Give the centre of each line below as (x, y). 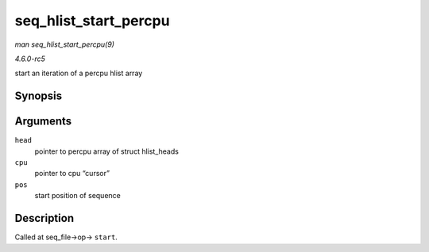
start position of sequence (77, 196)
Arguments (43, 122)
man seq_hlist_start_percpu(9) (65, 44)
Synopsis (39, 96)
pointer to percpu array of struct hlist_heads (106, 151)
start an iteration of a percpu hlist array (79, 73)
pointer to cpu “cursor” (72, 174)
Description (44, 218)
